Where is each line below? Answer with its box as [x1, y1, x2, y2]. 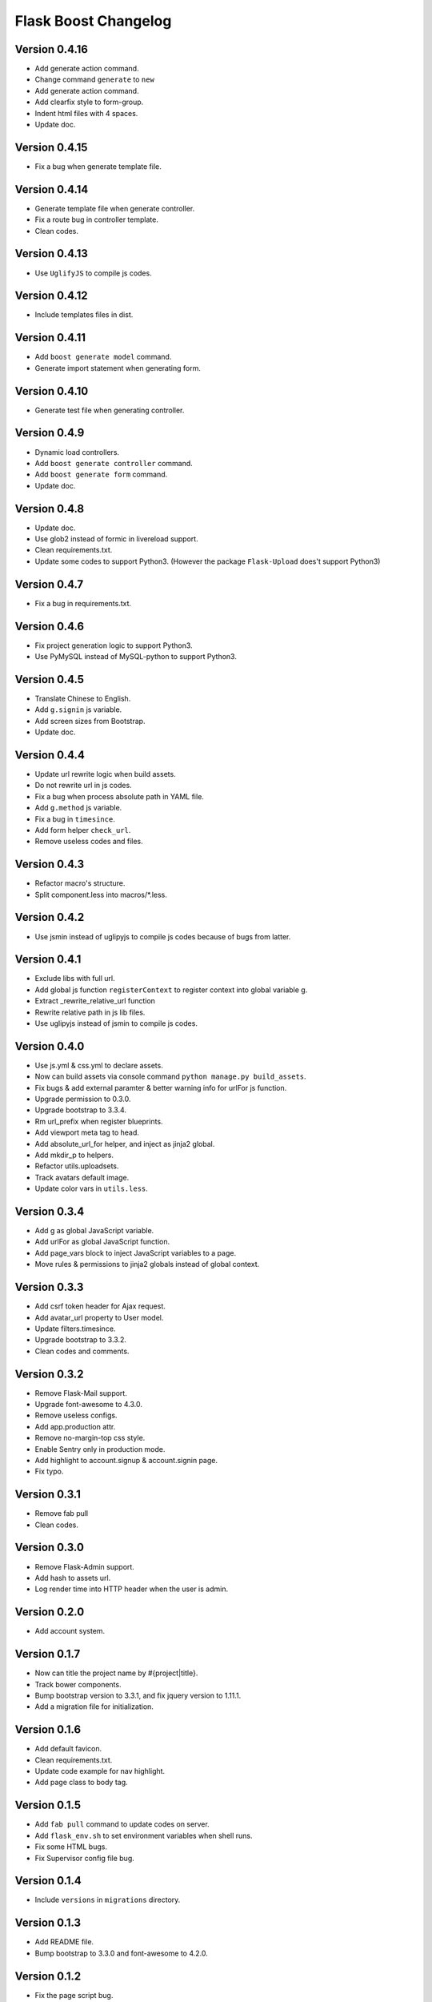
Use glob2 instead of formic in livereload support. [34, 534, 199, 544]
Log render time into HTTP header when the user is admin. [34, 1584, 228, 1594]
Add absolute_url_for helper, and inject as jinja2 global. [34, 1139, 215, 1148]
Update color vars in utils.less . [34, 1184, 148, 1193]
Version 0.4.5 [14, 673, 84, 686]
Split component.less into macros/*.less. [34, 890, 167, 899]
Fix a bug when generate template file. [34, 161, 162, 171]
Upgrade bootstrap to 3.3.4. [34, 1105, 127, 1115]
